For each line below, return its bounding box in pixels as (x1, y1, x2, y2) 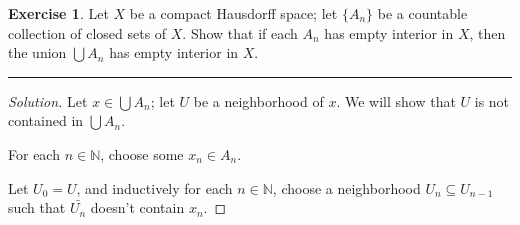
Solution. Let (8, 90, 88, 111)
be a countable (377, 3, 468, 23)
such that (8, 197, 66, 218)
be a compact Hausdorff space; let (129, 3, 338, 23)
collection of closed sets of (8, 22, 167, 43)
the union (8, 42, 67, 63)
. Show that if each (182, 22, 298, 43)
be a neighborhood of (193, 90, 324, 111)
